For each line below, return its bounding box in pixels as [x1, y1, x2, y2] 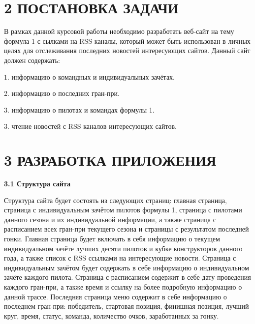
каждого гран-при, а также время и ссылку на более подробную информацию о [4, 281, 242, 292]
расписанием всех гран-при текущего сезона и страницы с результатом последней [4, 224, 249, 234]
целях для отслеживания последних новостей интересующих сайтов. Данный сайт [4, 45, 251, 56]
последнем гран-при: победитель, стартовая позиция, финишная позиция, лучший [4, 301, 249, 311]
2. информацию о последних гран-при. [4, 88, 120, 98]
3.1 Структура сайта [4, 178, 70, 188]
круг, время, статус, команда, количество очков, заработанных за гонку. [4, 310, 219, 321]
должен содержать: [4, 55, 60, 65]
